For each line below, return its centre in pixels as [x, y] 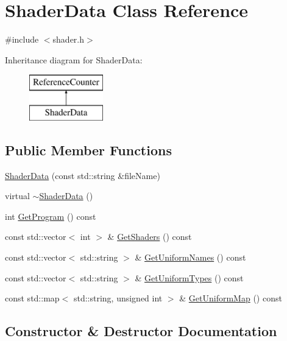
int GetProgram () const [51, 216]
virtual [17, 196]
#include [22, 39]
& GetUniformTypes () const [189, 277]
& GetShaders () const [150, 237]
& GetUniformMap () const [231, 298]
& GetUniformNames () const [190, 257]
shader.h [69, 39]
